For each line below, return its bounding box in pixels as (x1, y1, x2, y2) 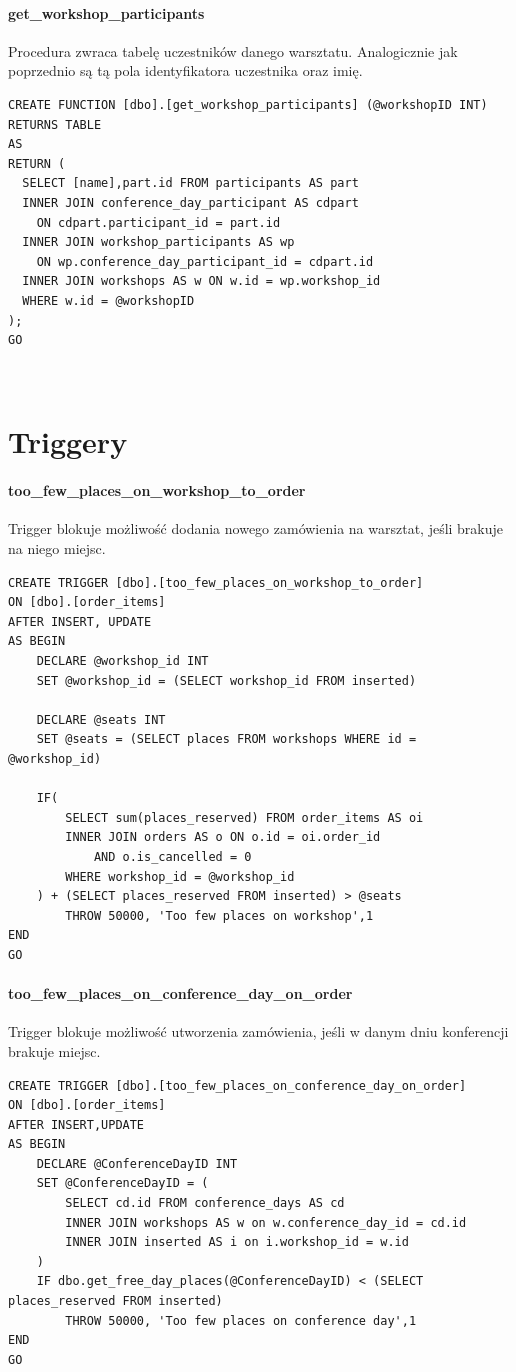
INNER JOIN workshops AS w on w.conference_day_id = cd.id (65, 1215, 467, 1230)
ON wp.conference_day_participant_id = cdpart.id (36, 254, 374, 269)
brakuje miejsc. (8, 1040, 101, 1061)
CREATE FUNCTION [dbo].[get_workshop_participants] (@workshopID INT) (8, 97, 488, 112)
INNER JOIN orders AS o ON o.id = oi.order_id (65, 830, 381, 845)
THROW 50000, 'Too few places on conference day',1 (65, 1313, 417, 1328)
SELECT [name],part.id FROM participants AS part (22, 176, 359, 191)
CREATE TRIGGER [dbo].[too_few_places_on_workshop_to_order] (8, 575, 424, 590)
